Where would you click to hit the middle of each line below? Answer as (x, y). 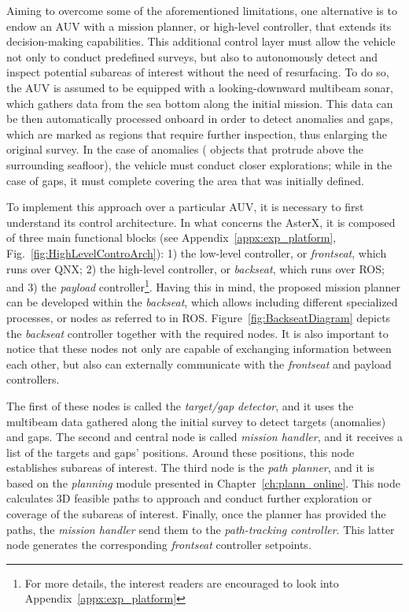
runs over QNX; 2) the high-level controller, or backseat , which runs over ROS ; (195, 268)
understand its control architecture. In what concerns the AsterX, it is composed (201, 222)
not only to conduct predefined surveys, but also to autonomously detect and (192, 56)
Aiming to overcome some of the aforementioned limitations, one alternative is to (202, 10)
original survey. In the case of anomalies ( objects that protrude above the (185, 149)
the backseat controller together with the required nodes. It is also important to (197, 333)
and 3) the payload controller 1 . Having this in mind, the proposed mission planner (204, 286)
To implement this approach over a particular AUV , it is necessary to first (185, 207)
